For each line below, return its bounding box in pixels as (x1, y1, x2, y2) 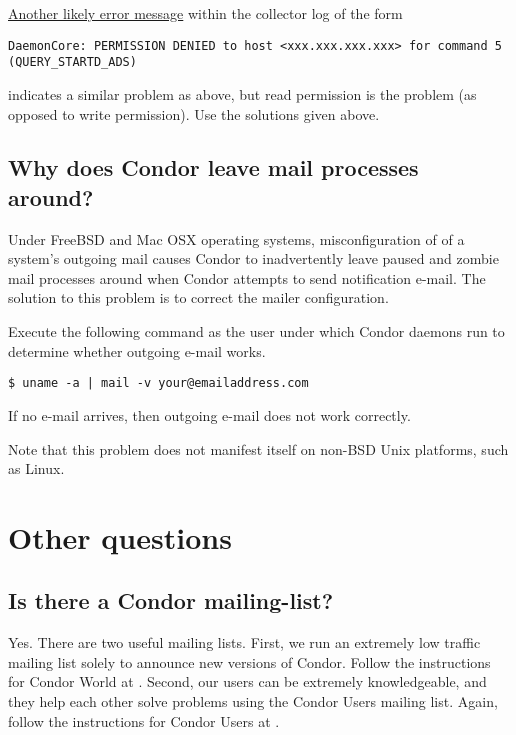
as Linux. (8, 458, 65, 479)
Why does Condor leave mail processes (8, 152, 419, 183)
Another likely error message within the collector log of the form (8, 3, 403, 23)
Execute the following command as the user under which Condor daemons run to (8, 321, 505, 342)
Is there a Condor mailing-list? (8, 585, 334, 616)
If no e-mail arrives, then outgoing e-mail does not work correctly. (8, 404, 411, 425)
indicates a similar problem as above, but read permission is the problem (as (8, 83, 477, 104)
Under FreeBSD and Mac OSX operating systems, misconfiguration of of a (8, 228, 465, 249)
